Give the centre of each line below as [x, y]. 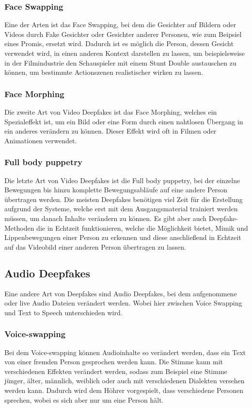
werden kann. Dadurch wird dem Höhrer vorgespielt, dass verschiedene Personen [124, 390]
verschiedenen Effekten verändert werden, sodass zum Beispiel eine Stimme [116, 371]
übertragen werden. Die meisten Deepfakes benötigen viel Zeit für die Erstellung [124, 199]
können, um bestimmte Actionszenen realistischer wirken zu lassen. [104, 72]
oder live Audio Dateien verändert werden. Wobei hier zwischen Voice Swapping [123, 303]
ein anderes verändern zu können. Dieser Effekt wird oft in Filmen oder [110, 131]
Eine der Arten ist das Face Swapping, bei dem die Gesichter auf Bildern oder [120, 25]
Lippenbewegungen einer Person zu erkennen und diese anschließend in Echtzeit [123, 237]
